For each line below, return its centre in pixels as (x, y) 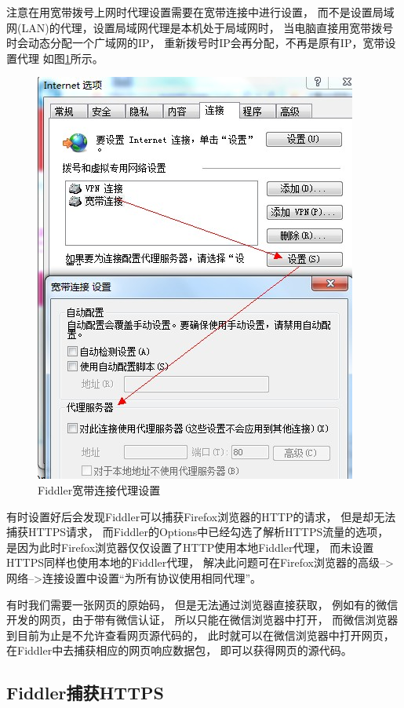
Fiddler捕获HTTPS (85, 693)
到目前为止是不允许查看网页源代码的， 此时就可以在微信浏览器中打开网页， (200, 635)
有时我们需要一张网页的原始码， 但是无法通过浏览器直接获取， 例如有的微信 (202, 604)
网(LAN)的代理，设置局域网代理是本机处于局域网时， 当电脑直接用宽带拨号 (200, 27)
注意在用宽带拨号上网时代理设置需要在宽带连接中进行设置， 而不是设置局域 (200, 12)
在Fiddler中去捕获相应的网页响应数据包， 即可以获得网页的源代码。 (179, 650)
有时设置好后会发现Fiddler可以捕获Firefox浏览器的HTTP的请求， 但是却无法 (201, 516)
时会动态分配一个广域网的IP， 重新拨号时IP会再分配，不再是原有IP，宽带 (196, 43)
